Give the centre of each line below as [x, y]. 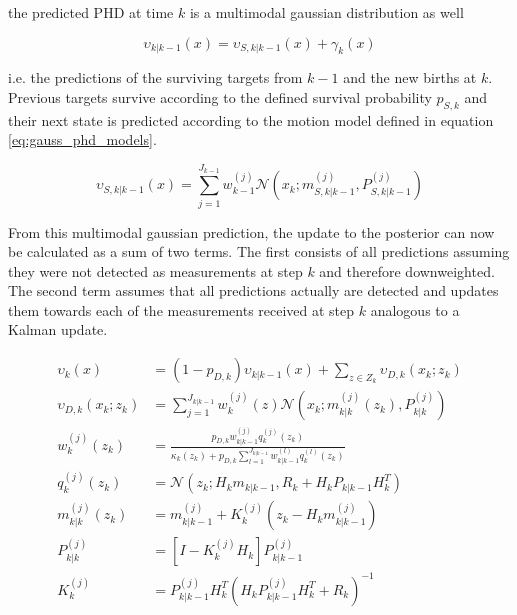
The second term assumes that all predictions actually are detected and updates [253, 290]
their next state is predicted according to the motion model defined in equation [251, 119]
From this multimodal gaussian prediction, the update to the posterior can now [251, 231]
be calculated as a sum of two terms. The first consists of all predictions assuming [259, 251]
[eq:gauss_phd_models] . [82, 139]
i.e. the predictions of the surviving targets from [155, 77]
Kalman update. [58, 329]
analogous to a [415, 309]
